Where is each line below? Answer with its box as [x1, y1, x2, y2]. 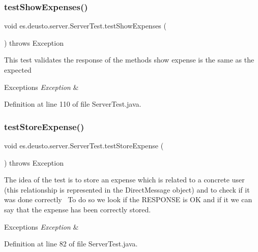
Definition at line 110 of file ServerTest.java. [4, 99, 141, 109]
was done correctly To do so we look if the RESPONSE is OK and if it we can [4, 194, 252, 205]
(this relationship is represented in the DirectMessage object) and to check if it [4, 184, 250, 195]
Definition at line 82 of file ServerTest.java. [4, 238, 138, 249]
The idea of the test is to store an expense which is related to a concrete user [4, 174, 245, 185]
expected [4, 65, 32, 75]
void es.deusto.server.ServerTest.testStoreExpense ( [4, 140, 164, 150]
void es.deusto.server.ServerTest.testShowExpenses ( [4, 20, 166, 31]
